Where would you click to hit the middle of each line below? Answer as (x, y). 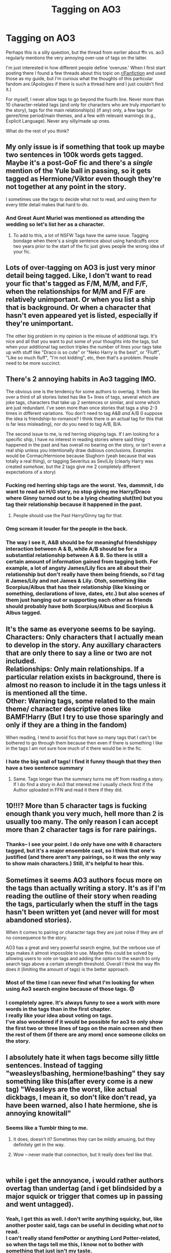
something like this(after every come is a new (79, 1082)
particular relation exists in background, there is (84, 677)
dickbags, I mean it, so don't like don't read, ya (81, 1097)
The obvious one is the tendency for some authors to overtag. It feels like (82, 391)
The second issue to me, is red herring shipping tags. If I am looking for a (82, 434)
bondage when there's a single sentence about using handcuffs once (86, 241)
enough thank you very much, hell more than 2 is (85, 814)
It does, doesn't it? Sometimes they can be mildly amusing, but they (84, 1139)
